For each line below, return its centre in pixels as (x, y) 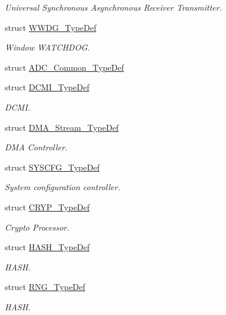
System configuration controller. (63, 187)
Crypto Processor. (37, 227)
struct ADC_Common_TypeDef (64, 67)
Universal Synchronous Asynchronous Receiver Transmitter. (113, 7)
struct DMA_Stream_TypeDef (62, 127)
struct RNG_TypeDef (45, 287)
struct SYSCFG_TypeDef (52, 167)
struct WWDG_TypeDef (51, 27)
